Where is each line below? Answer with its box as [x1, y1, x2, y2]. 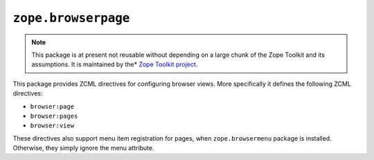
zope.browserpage [12, 10, 130, 26]
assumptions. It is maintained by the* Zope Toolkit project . [31, 60, 198, 69]
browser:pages [30, 112, 78, 120]
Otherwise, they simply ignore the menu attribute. [12, 144, 154, 152]
